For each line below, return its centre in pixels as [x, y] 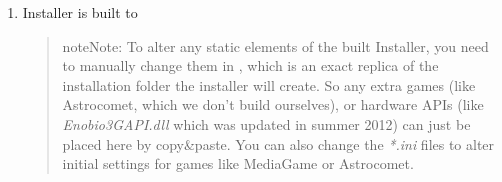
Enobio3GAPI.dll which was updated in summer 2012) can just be [266, 123]
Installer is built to [80, 12]
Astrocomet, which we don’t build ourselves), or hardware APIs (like [273, 104]
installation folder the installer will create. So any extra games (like [269, 84]
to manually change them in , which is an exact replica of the [250, 65]
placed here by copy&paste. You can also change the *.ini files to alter [278, 143]
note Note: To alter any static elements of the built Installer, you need [275, 45]
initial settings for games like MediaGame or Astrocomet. [238, 163]
